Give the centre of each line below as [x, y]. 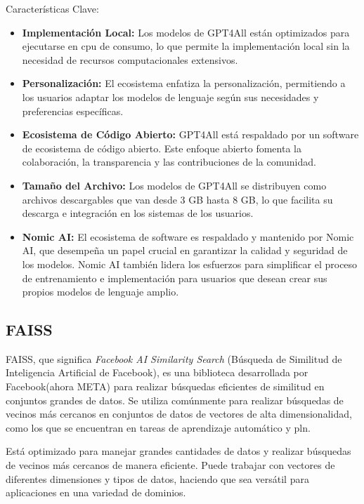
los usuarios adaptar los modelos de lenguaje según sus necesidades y [170, 97]
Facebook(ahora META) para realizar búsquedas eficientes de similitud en [165, 386]
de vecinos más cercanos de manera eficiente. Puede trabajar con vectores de [170, 465]
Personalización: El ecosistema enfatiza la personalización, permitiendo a [184, 83]
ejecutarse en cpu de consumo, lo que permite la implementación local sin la [186, 46]
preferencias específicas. [73, 111]
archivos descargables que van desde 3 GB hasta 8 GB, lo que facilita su [177, 199]
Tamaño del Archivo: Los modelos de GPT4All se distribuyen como [174, 185]
